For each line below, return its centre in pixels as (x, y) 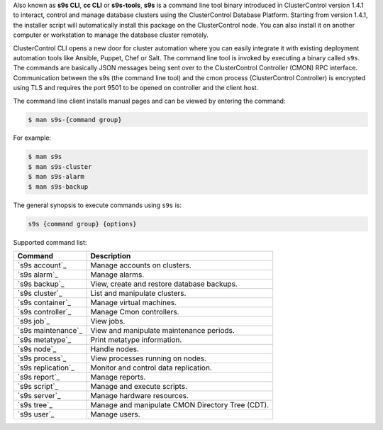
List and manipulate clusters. (138, 293)
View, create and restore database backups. (164, 284)
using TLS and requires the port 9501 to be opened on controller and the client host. (136, 88)
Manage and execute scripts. (139, 386)
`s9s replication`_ (46, 368)
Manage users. (116, 414)
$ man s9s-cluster (60, 166)
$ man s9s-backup (58, 187)
